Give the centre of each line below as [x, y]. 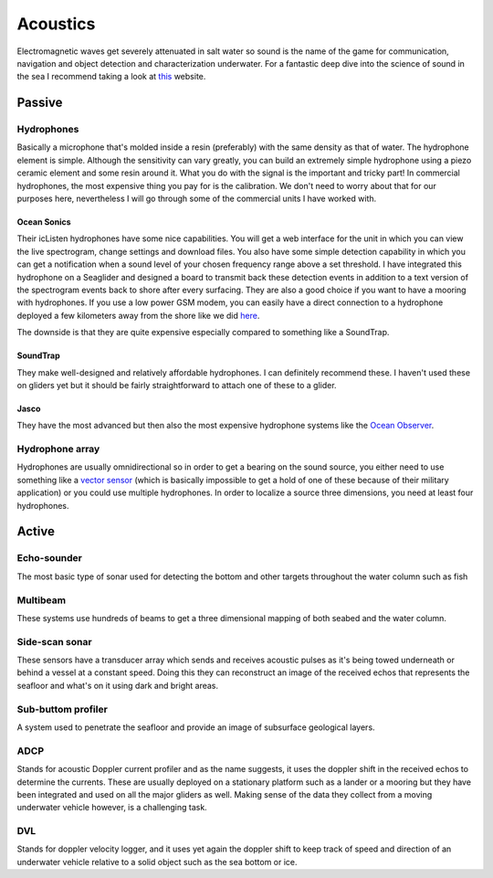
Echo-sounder [49, 558]
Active [36, 531]
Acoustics [56, 24]
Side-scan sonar [54, 641]
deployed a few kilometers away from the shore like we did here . [138, 315]
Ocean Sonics [44, 222]
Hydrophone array [58, 450]
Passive [40, 103]
